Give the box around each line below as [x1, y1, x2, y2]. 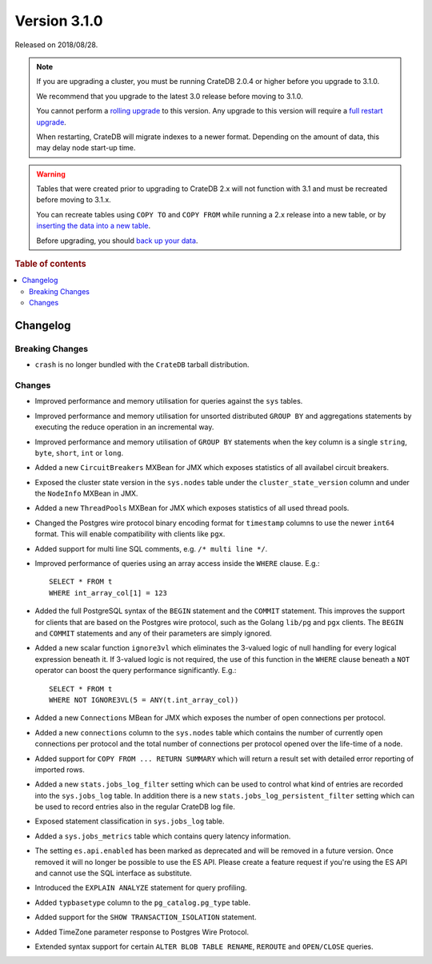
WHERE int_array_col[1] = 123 [49, 588, 168, 597]
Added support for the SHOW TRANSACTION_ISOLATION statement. [34, 912, 257, 922]
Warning [36, 169, 66, 179]
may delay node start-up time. [36, 143, 136, 153]
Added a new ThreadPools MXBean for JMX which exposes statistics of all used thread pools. [34, 504, 350, 513]
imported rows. [34, 764, 86, 775]
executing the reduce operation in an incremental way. [34, 422, 214, 432]
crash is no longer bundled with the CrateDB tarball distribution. [34, 360, 250, 369]
